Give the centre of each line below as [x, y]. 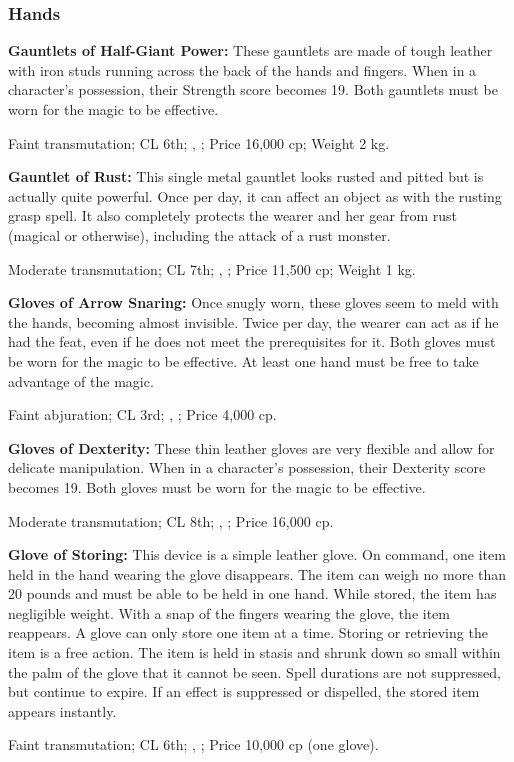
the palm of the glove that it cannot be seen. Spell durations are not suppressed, [254, 671]
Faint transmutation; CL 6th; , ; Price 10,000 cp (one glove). [193, 744]
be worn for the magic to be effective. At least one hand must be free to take [243, 360]
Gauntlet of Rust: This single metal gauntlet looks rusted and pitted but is [246, 176]
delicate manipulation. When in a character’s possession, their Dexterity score [247, 467]
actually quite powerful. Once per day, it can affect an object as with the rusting [255, 195]
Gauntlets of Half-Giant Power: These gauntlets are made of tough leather [250, 50]
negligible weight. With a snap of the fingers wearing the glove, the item [229, 612]
